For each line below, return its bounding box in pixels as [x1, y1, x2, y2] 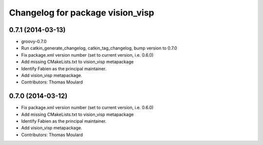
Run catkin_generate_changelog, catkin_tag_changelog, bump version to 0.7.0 [21, 45, 177, 51]
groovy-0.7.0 [21, 39, 47, 45]
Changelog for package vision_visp [9, 7, 154, 18]
